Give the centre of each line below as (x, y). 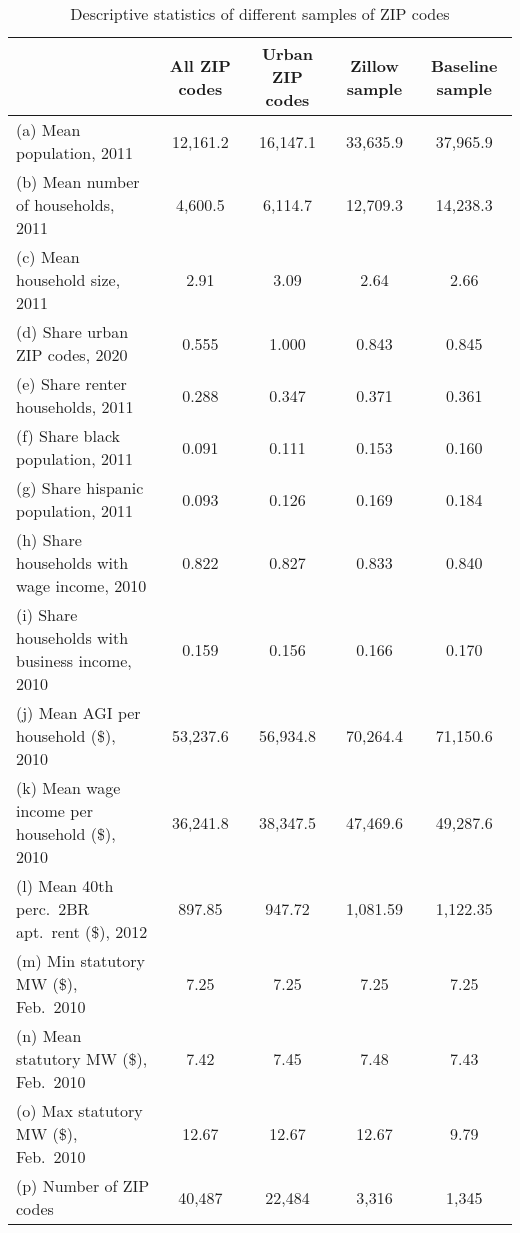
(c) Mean (48, 256)
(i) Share (47, 614)
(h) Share (49, 539)
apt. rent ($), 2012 (82, 931)
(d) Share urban (72, 331)
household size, (68, 279)
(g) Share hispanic (80, 487)
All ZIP (200, 65)
